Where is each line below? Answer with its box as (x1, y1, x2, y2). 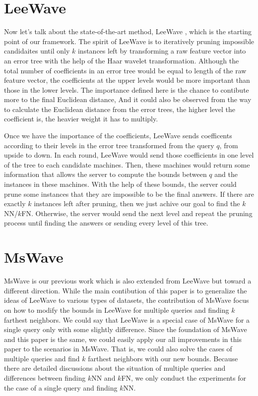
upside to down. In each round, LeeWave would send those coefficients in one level (4, 150, 254, 160)
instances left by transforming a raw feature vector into (77, 46, 246, 56)
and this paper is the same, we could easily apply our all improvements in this (4, 334, 242, 344)
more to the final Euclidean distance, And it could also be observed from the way (4, 94, 252, 105)
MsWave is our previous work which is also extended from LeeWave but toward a (4, 276, 252, 286)
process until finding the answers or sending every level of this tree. (4, 218, 208, 228)
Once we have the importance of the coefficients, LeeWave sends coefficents (4, 130, 232, 141)
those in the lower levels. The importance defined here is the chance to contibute (4, 84, 249, 95)
